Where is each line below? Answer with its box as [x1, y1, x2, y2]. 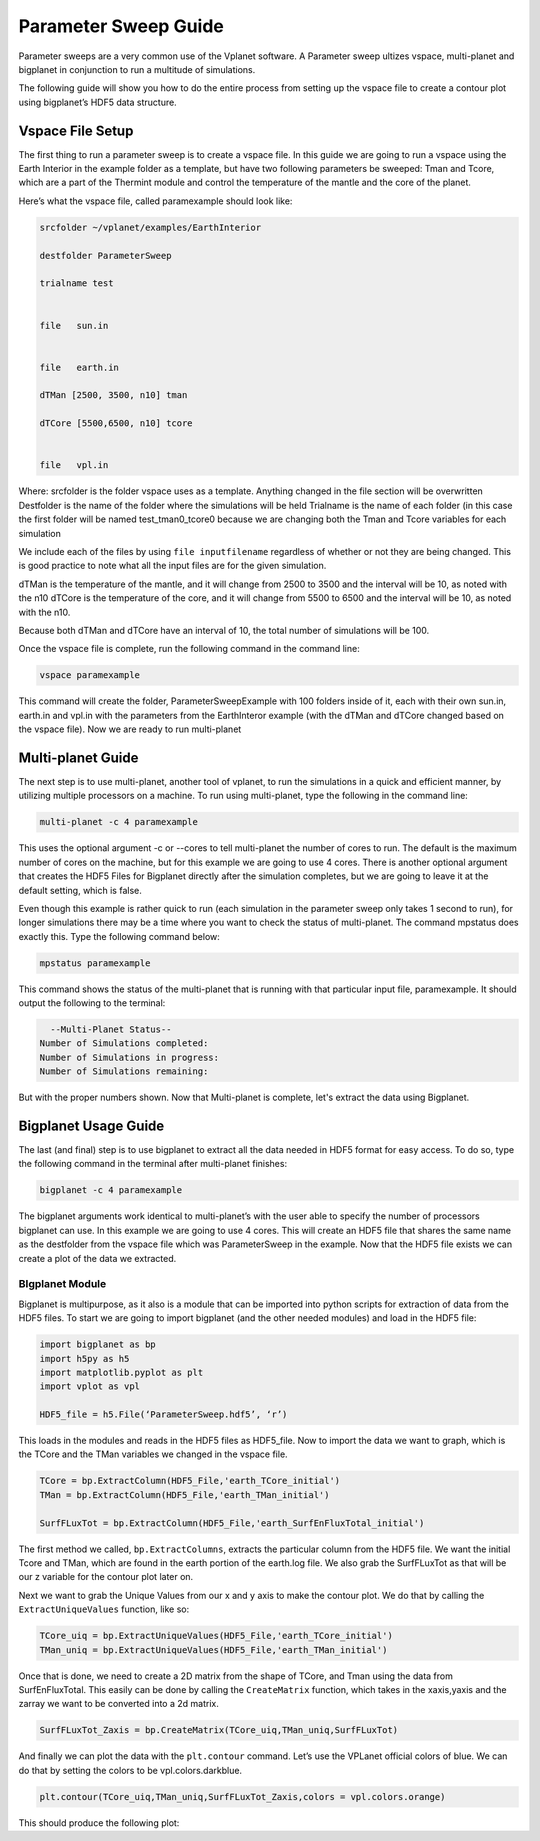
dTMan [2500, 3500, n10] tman [39, 390, 188, 401]
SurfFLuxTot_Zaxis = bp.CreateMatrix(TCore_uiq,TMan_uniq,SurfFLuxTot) [39, 1725, 399, 1736]
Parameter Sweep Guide [18, 15, 225, 37]
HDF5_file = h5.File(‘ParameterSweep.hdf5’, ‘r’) [39, 1409, 288, 1420]
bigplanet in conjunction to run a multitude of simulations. [18, 63, 256, 75]
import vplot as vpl [39, 1381, 140, 1392]
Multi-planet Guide [18, 749, 139, 766]
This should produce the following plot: [18, 1816, 180, 1829]
